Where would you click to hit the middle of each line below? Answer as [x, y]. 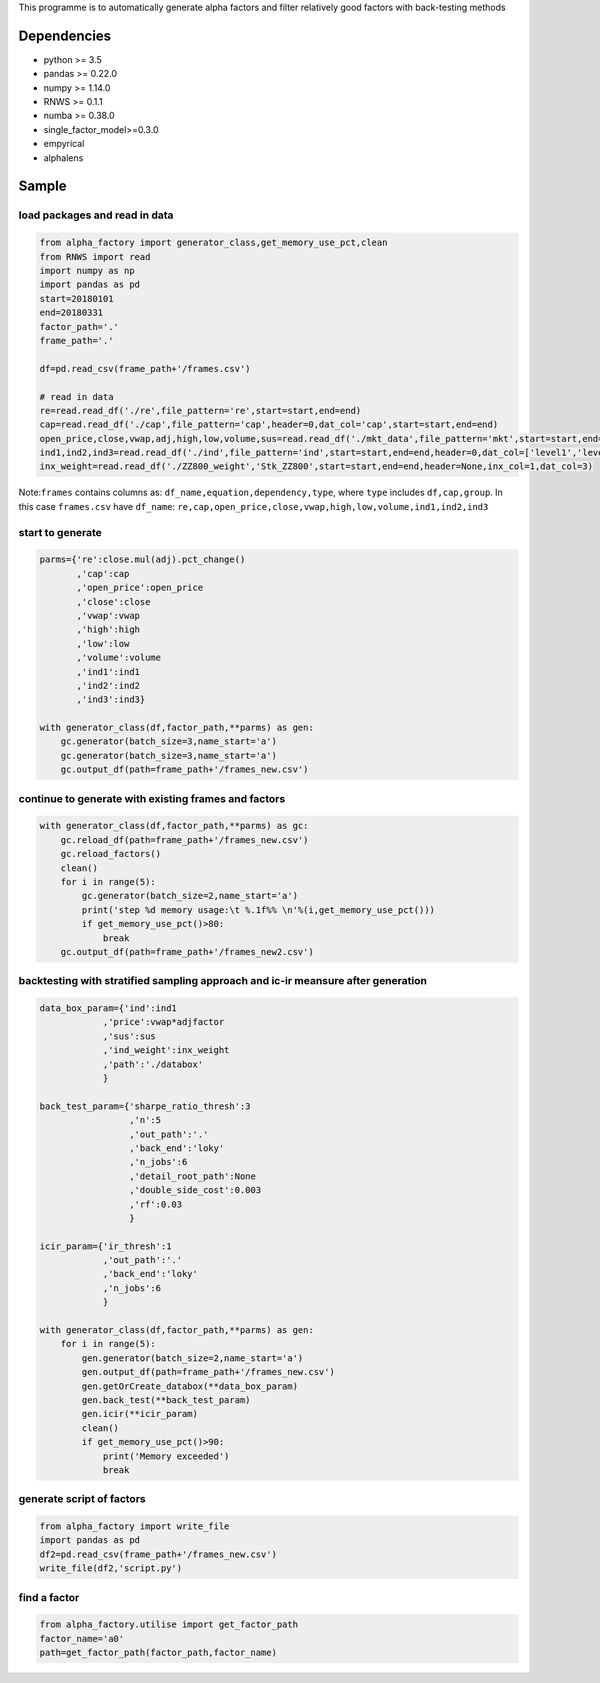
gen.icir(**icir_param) [140, 1414]
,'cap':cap [103, 573]
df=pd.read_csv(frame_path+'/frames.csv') [145, 368]
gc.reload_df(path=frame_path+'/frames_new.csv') [184, 839]
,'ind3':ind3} [111, 699]
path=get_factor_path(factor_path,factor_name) [158, 1653]
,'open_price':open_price [140, 588]
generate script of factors [82, 1499]
